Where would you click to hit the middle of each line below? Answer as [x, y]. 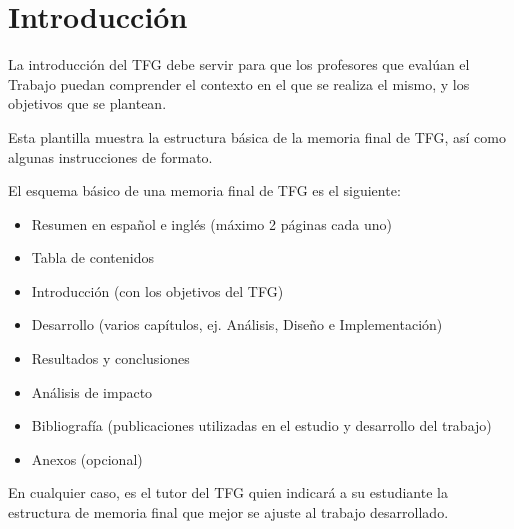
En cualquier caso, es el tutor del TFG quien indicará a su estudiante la [228, 492]
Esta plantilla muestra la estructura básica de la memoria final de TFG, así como [257, 136]
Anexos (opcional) [87, 458]
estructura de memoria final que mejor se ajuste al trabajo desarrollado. [228, 512]
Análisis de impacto [92, 391]
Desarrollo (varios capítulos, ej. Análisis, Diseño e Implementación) [237, 324]
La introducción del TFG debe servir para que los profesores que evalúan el [239, 64]
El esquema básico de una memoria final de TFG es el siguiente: [204, 190]
